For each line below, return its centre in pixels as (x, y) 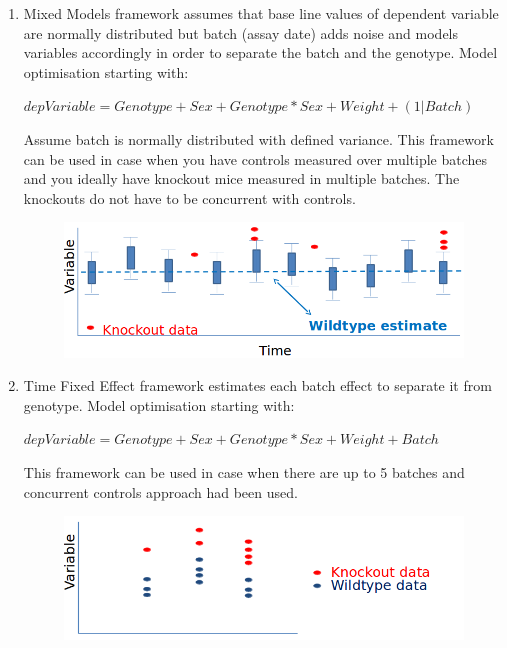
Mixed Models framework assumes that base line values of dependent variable (261, 13)
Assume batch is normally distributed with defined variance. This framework (258, 138)
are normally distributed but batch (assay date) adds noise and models (241, 32)
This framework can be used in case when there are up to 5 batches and (244, 472)
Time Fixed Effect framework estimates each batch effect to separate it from (257, 385)
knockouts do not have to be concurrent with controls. (189, 197)
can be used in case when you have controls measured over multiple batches (255, 158)
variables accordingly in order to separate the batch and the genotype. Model (260, 52)
